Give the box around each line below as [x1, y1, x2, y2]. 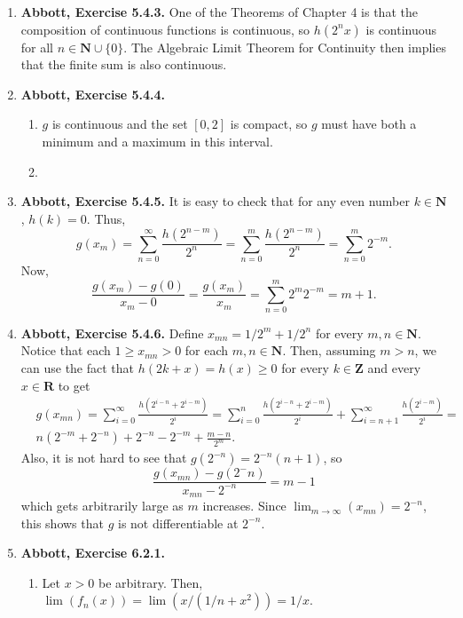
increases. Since [202, 496, 286, 515]
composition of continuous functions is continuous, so [20, 20, 310, 38]
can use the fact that [20, 359, 135, 377]
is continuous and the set [51, 115, 188, 133]
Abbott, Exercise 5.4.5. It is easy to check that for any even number [20, 192, 410, 210]
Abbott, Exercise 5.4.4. [20, 84, 166, 103]
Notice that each [20, 341, 111, 360]
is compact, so [230, 115, 308, 133]
